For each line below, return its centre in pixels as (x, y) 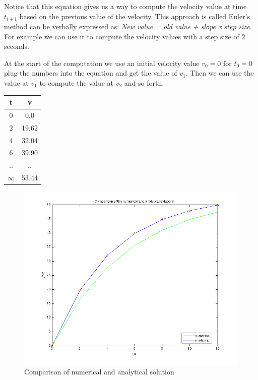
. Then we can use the (220, 73)
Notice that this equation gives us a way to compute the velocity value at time (125, 6)
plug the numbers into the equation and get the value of (91, 73)
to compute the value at (77, 83)
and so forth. (144, 83)
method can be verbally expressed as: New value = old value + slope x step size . (128, 26)
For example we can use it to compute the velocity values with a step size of (122, 36)
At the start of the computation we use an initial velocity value (102, 63)
